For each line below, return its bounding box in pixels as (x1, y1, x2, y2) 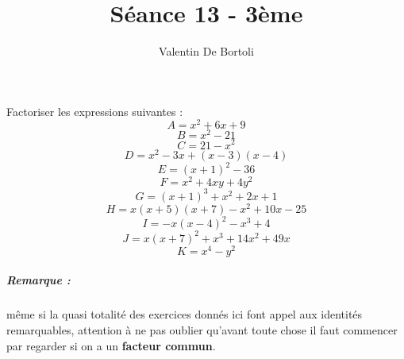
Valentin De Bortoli (159, 43, 254, 60)
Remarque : (6, 272, 71, 288)
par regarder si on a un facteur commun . (6, 337, 216, 353)
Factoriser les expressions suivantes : (6, 102, 183, 119)
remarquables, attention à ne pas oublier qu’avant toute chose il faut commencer (6, 322, 398, 338)
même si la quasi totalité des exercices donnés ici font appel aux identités (6, 306, 363, 322)
